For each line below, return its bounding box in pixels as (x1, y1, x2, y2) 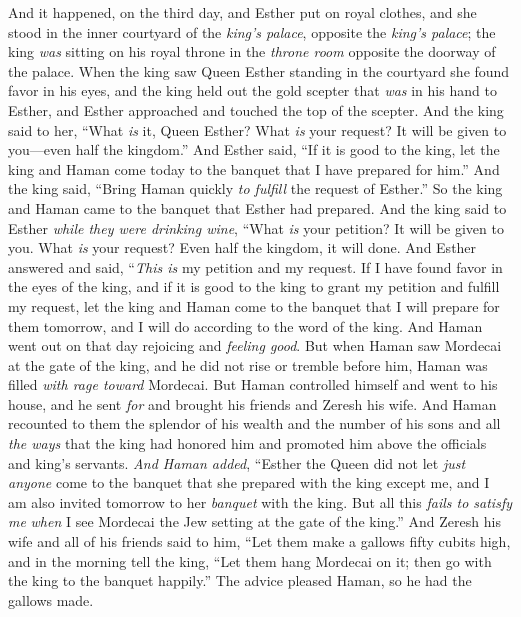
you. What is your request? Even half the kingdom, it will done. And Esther (8, 237, 477, 258)
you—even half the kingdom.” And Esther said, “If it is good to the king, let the (8, 139, 500, 160)
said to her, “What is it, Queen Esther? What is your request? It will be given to (8, 119, 507, 140)
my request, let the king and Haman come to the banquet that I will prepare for (8, 295, 500, 316)
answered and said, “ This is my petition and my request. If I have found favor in (8, 256, 503, 277)
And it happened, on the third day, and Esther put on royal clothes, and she (8, 2, 477, 22)
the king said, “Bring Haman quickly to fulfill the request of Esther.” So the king (8, 178, 503, 199)
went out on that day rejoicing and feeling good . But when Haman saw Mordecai (8, 335, 502, 356)
